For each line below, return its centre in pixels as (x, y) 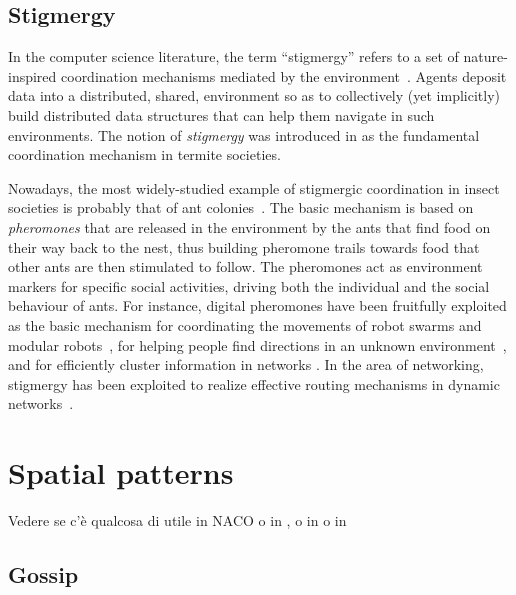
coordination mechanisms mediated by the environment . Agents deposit (284, 75)
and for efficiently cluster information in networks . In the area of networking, (246, 364)
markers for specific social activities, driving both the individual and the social (249, 285)
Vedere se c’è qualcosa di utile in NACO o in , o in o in (177, 520)
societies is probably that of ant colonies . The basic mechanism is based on (241, 207)
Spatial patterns (121, 472)
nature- (485, 56)
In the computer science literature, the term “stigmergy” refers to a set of (233, 56)
